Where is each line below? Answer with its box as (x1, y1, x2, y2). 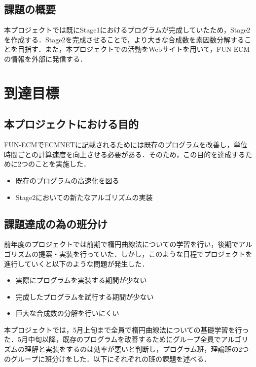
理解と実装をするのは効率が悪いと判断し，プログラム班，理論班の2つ (24, 344, 249, 354)
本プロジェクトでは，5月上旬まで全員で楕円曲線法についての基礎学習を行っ (4, 324, 249, 334)
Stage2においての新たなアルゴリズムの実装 (15, 192, 153, 202)
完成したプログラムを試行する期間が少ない (15, 291, 154, 301)
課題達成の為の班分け (4, 216, 108, 231)
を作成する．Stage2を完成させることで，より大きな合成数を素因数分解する (4, 34, 245, 44)
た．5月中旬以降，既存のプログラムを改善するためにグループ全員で (4, 334, 221, 344)
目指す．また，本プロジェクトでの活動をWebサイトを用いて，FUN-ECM (17, 44, 250, 54)
